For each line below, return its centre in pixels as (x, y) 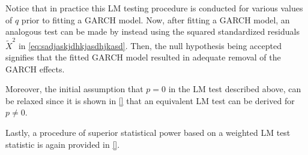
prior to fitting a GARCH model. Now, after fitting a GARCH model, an (156, 19)
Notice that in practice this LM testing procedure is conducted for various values (154, 8)
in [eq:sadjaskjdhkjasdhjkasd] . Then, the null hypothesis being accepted (150, 45)
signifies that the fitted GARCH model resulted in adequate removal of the (143, 57)
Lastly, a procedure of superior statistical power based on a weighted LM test (148, 133)
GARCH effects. (35, 69)
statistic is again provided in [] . (63, 144)
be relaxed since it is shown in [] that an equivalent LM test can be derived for (150, 100)
